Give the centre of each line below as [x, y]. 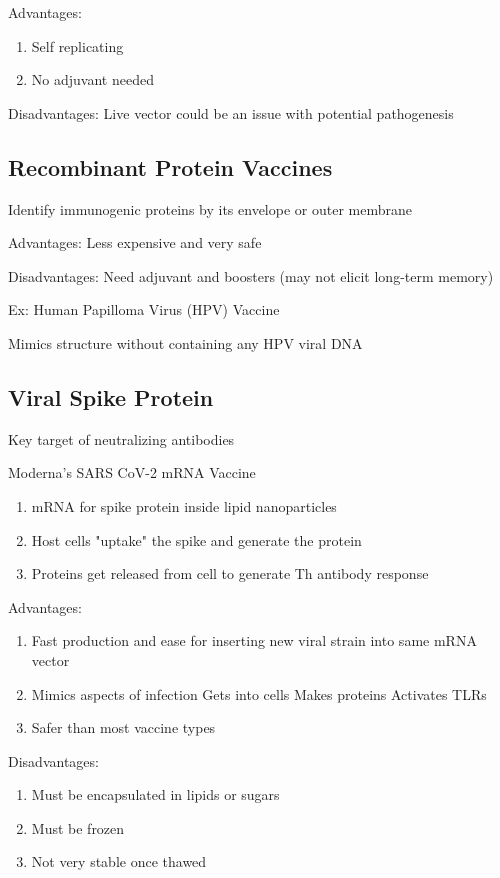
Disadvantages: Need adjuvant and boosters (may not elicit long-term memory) [251, 275]
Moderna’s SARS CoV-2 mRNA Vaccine [132, 472]
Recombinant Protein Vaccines [170, 166]
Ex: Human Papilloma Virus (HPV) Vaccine [144, 309]
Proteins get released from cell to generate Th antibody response [230, 573]
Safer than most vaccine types [123, 727]
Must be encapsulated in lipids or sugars [155, 794]
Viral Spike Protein [111, 396]
